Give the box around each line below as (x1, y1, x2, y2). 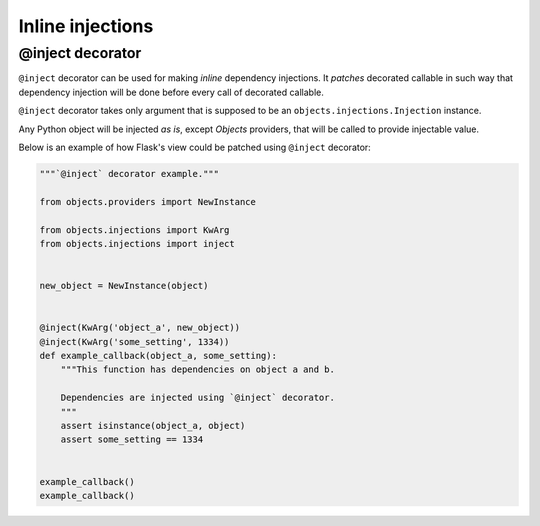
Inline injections (18, 15, 154, 37)
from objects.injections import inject (39, 238, 235, 249)
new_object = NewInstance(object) (39, 280, 209, 292)
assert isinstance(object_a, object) (60, 420, 246, 431)
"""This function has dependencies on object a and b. (60, 364, 335, 375)
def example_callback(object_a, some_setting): (39, 350, 277, 362)
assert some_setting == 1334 (60, 434, 204, 445)
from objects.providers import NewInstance (39, 196, 257, 207)
